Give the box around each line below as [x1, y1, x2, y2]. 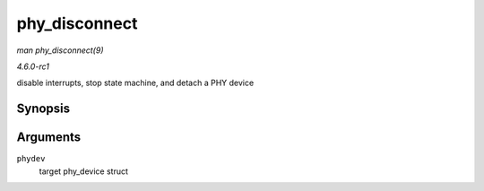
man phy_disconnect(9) [16, 45, 104, 56]
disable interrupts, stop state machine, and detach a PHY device [16, 77, 255, 89]
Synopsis [16, 101, 71, 117]
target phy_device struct [39, 166, 129, 177]
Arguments [16, 130, 82, 145]
